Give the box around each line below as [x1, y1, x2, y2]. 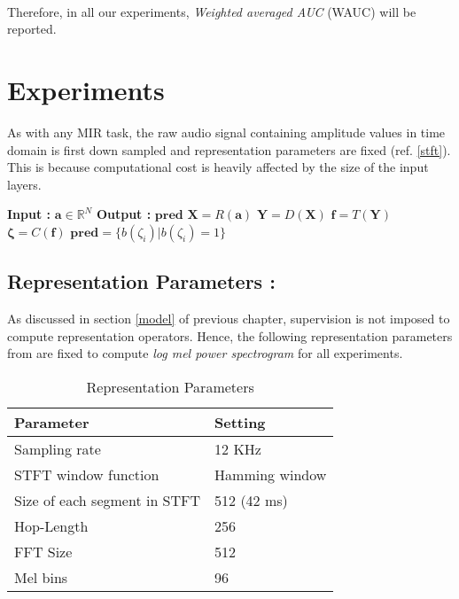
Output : [96, 205, 152, 223]
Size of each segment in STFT [14, 489, 201, 510]
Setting [214, 411, 266, 432]
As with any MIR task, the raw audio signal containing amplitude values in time [7, 122, 446, 141]
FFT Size [14, 541, 73, 562]
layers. [7, 175, 42, 193]
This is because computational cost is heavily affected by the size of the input [7, 158, 429, 176]
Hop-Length [14, 515, 89, 536]
